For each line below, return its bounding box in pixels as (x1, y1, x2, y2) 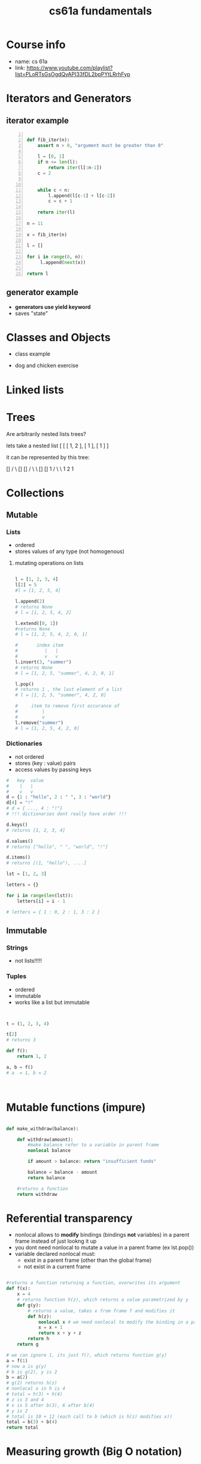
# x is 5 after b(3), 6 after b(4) (6, 1402, 95, 1408)
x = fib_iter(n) (26, 232, 68, 238)
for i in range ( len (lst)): (6, 892, 74, 898)
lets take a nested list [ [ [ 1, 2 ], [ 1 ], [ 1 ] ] (6, 442, 109, 449)
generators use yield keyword (14, 303, 91, 310)
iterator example (6, 115, 69, 125)
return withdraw (17, 1191, 58, 1197)
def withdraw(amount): (17, 1137, 74, 1143)
